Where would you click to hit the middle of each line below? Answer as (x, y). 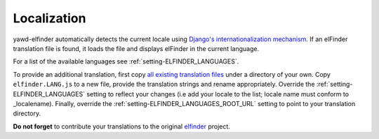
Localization (49, 18)
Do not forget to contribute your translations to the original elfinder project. (122, 126)
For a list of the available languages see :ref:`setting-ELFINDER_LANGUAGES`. (126, 61)
